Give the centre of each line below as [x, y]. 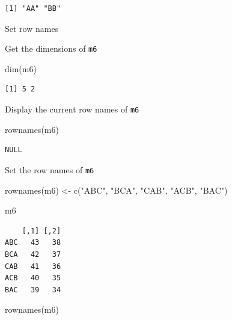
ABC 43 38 [33, 243]
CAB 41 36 [33, 266]
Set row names [32, 28]
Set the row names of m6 [50, 169]
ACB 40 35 [33, 278]
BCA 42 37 [33, 254]
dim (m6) [21, 68]
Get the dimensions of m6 [51, 48]
